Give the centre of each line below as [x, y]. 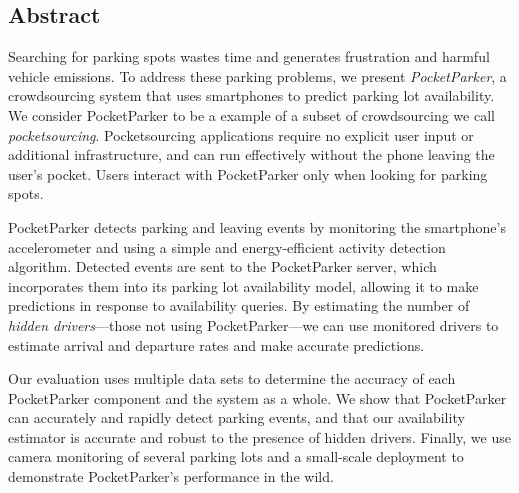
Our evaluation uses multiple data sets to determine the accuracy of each [232, 378]
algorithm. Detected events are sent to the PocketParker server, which [222, 266]
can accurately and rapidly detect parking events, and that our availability [236, 417]
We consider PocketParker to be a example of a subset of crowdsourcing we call [251, 114]
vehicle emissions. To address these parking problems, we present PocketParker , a [257, 75]
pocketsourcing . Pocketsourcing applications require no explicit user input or [241, 134]
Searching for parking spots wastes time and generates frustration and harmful [249, 56]
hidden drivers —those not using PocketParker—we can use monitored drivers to [253, 324]
